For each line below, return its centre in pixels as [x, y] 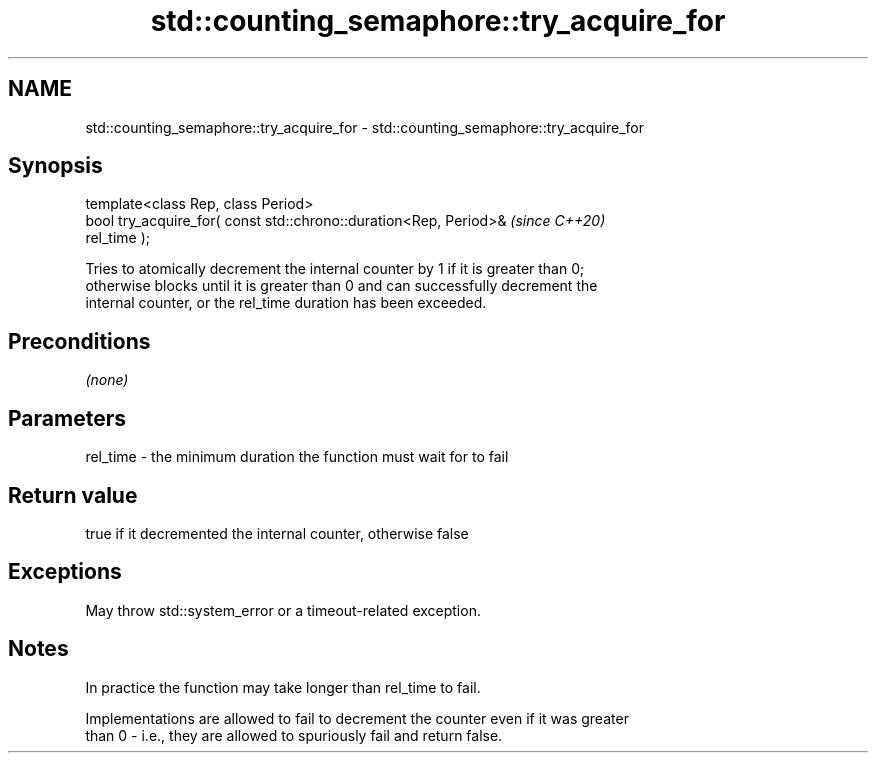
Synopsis [55, 166]
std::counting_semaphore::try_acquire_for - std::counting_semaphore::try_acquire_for [365, 127]
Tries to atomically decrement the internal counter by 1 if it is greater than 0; [335, 269]
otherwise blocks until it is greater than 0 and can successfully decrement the [341, 286]
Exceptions [65, 572]
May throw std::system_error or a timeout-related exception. [283, 610]
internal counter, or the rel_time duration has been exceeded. [286, 303]
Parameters [67, 418]
